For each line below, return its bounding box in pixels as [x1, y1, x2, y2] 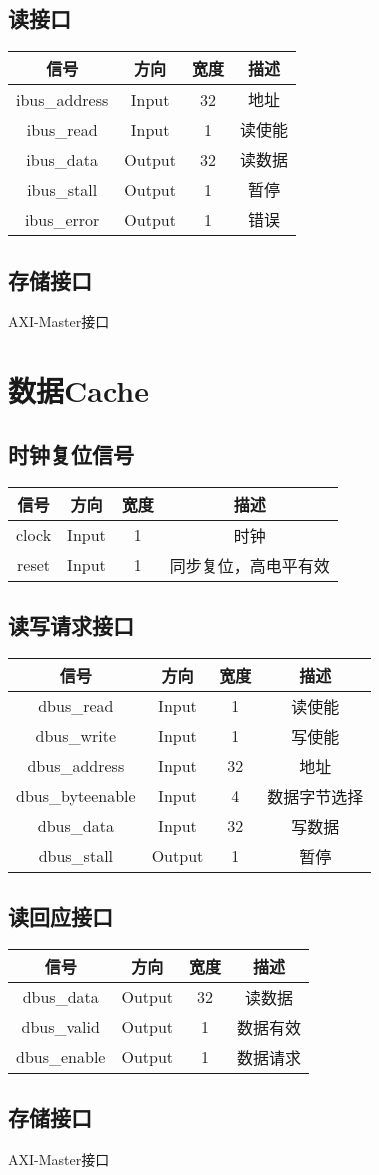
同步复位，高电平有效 [169, 553, 330, 577]
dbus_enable [16, 1045, 106, 1069]
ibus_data [26, 147, 98, 171]
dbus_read [38, 694, 114, 718]
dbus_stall [38, 844, 114, 868]
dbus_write [35, 724, 117, 748]
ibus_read [26, 117, 98, 141]
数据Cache [8, 370, 149, 411]
